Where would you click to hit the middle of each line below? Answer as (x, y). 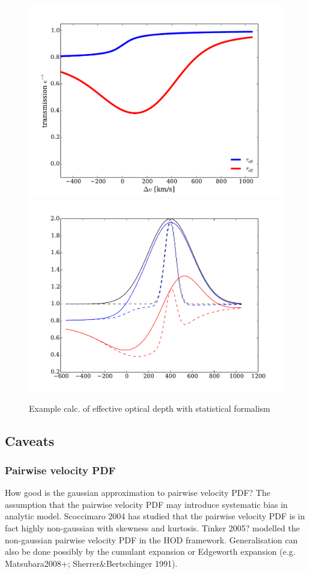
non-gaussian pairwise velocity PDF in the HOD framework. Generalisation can (151, 539)
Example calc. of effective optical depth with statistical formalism (150, 408)
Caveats (30, 440)
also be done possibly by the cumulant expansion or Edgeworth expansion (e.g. (150, 551)
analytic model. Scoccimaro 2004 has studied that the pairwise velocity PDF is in (155, 516)
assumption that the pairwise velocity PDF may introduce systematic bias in (146, 504)
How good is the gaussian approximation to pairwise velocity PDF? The (138, 493)
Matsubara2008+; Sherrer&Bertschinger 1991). (91, 563)
